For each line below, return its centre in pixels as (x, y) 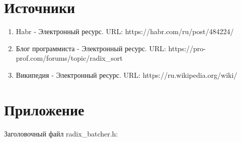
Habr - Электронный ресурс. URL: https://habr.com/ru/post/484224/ (125, 31)
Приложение (44, 109)
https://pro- (187, 48)
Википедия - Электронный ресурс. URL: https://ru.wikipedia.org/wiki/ (127, 75)
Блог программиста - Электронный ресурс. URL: (91, 48)
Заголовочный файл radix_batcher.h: (61, 133)
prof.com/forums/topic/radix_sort (69, 58)
